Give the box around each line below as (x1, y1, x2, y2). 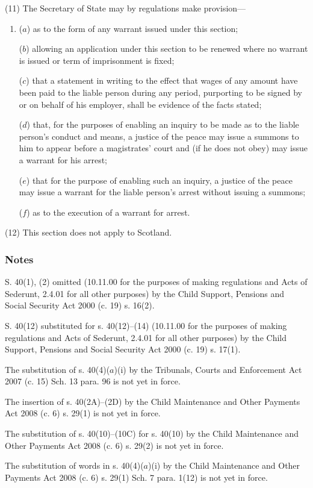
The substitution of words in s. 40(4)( (5, 459, 144, 472)
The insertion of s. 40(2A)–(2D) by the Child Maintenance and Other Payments (5, 395, 300, 407)
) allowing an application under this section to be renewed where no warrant (26, 42, 308, 55)
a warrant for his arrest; (19, 153, 107, 166)
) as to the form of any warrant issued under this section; (26, 22, 238, 34)
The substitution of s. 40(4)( (5, 363, 110, 375)
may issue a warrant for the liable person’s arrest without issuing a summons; (19, 186, 306, 198)
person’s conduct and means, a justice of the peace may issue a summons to (19, 130, 299, 142)
